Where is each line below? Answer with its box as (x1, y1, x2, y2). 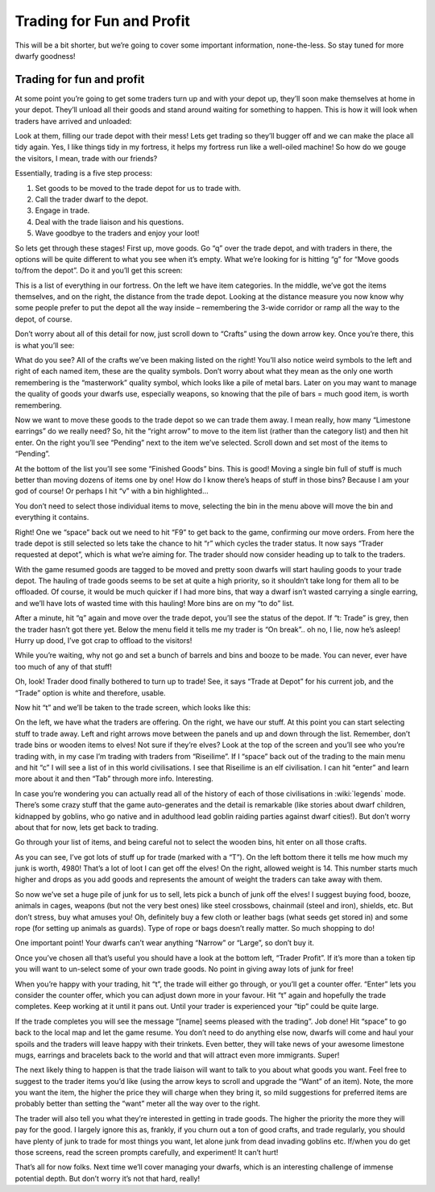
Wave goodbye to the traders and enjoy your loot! (35, 228, 200, 238)
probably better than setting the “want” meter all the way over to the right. (14, 1099, 261, 1108)
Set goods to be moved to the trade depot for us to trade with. (35, 183, 242, 193)
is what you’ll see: (14, 340, 75, 350)
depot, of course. (14, 314, 72, 324)
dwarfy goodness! (14, 51, 76, 60)
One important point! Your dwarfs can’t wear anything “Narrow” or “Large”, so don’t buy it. (14, 938, 314, 948)
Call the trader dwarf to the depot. (35, 194, 148, 204)
